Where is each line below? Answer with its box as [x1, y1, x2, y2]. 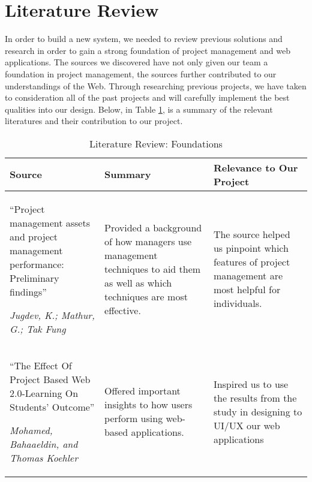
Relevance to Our [213, 160, 298, 174]
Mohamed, [10, 423, 53, 437]
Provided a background [104, 220, 202, 234]
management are [213, 269, 283, 283]
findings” [10, 284, 47, 299]
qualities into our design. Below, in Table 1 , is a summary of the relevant [5, 103, 273, 115]
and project [10, 229, 58, 243]
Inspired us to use [213, 376, 289, 391]
